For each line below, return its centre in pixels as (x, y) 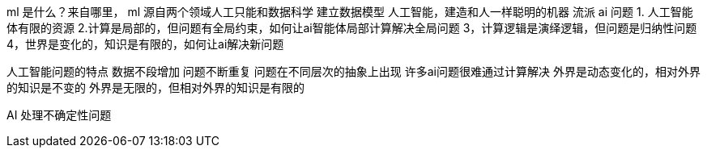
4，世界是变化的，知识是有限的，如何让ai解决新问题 (145, 44)
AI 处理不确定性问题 (59, 115)
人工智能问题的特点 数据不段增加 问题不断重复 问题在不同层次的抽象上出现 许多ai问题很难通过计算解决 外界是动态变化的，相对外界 (353, 71)
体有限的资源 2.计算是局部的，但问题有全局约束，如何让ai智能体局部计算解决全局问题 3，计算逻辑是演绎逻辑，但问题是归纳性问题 (352, 28)
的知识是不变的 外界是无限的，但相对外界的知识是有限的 (155, 87)
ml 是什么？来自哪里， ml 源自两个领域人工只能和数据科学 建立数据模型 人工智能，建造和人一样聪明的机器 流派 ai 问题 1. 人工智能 (350, 12)
